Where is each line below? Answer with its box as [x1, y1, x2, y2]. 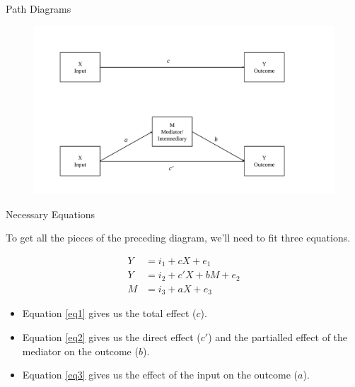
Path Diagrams [6, 1, 71, 16]
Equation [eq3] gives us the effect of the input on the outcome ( [22, 367, 298, 382]
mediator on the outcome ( [22, 343, 139, 358]
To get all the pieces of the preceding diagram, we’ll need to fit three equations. [6, 230, 351, 245]
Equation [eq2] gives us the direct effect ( [22, 329, 201, 344]
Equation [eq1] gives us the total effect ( [22, 306, 197, 321]
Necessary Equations [6, 206, 95, 221]
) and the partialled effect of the [208, 329, 348, 344]
